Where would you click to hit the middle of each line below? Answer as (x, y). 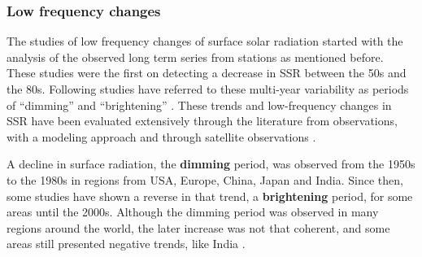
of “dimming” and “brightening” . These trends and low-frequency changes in (199, 105)
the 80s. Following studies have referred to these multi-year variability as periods (208, 89)
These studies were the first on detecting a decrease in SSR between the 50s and (207, 73)
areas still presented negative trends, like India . (126, 244)
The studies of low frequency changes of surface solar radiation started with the (205, 41)
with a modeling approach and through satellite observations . (161, 136)
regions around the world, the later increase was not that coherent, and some (198, 227)
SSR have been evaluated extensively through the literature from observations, (202, 121)
